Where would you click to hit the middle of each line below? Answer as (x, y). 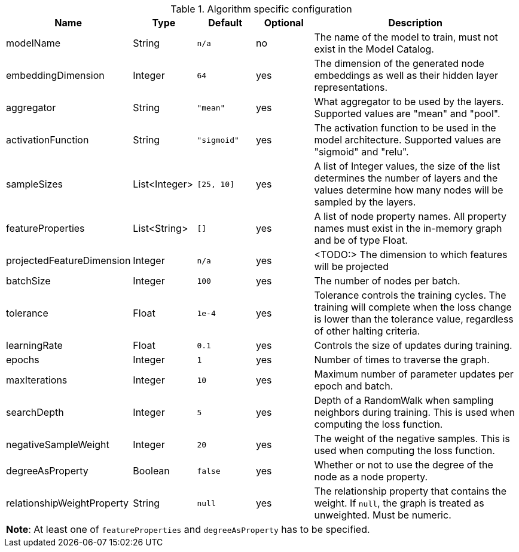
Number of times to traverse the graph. (402, 360)
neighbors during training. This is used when (414, 412)
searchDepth (35, 412)
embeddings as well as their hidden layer (406, 75)
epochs (23, 360)
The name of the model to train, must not (406, 37)
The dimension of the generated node (399, 63)
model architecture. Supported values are (407, 140)
